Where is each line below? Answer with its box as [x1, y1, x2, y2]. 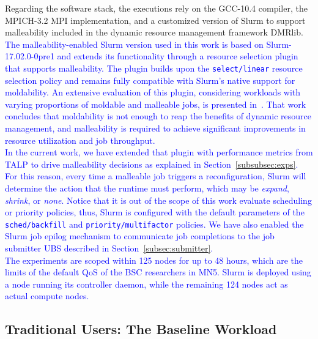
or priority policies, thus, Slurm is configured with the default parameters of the [5, 206, 305, 218]
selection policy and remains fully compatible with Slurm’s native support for [5, 73, 295, 86]
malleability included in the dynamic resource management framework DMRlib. [5, 26, 303, 39]
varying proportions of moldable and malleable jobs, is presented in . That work [5, 97, 306, 110]
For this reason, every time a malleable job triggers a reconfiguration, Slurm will [5, 169, 306, 182]
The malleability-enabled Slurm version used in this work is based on [5, 37, 264, 50]
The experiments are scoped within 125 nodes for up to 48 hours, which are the [5, 253, 303, 266]
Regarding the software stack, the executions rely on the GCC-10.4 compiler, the [5, 2, 308, 14]
